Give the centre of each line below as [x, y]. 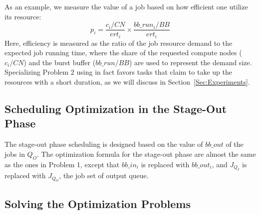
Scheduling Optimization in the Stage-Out [116, 109]
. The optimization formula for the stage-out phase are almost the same [146, 154]
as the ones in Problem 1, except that [62, 164]
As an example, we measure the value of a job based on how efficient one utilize [126, 6]
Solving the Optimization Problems [98, 203]
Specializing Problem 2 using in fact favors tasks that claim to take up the [118, 72]
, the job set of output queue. [104, 175]
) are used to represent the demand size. [190, 62]
